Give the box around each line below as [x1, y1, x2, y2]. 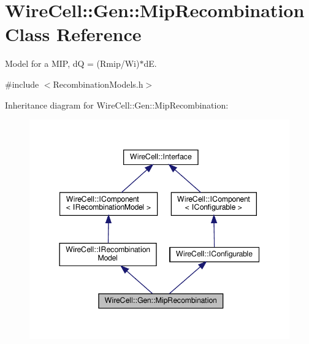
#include [5, 77, 39, 90]
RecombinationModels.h [53, 77, 143, 90]
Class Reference [5, 21, 142, 47]
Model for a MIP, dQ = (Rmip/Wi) [5, 57, 140, 70]
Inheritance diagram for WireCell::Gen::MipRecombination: [5, 98, 229, 111]
